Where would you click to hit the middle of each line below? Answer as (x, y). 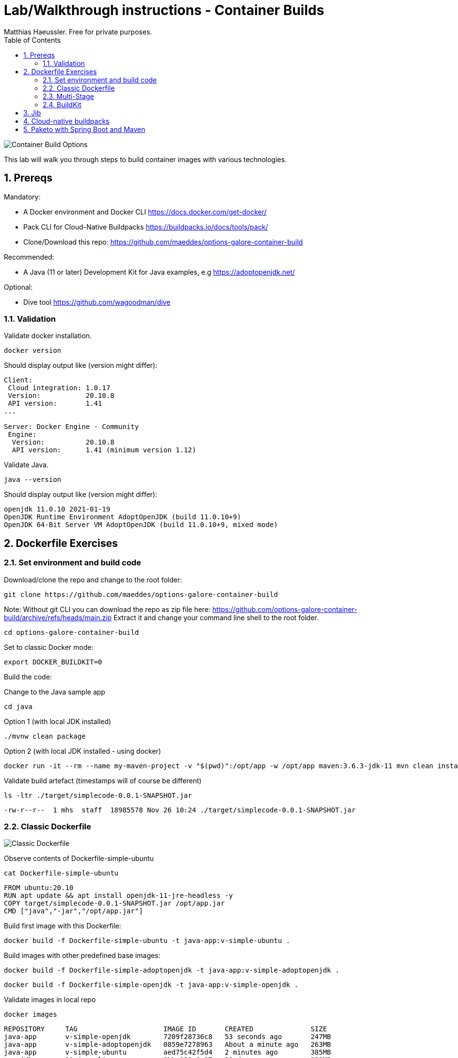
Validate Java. (26, 465)
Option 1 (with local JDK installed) (57, 721)
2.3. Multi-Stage (68, 96)
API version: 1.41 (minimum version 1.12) (104, 450)
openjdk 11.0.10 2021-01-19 (57, 509)
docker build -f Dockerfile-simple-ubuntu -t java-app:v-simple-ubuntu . (147, 941)
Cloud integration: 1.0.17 (59, 388)
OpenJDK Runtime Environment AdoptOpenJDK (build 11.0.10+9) (123, 517)
